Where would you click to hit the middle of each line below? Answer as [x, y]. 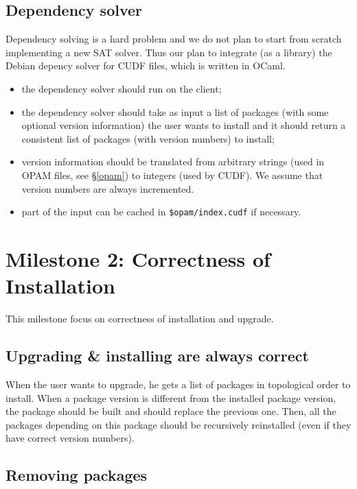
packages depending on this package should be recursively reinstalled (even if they [178, 424]
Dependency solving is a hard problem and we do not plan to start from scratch [174, 39]
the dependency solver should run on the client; [122, 88]
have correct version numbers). [70, 438]
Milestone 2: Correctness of [138, 258]
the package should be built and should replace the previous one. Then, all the [171, 411]
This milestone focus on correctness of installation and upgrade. [140, 319]
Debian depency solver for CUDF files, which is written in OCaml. [146, 65]
